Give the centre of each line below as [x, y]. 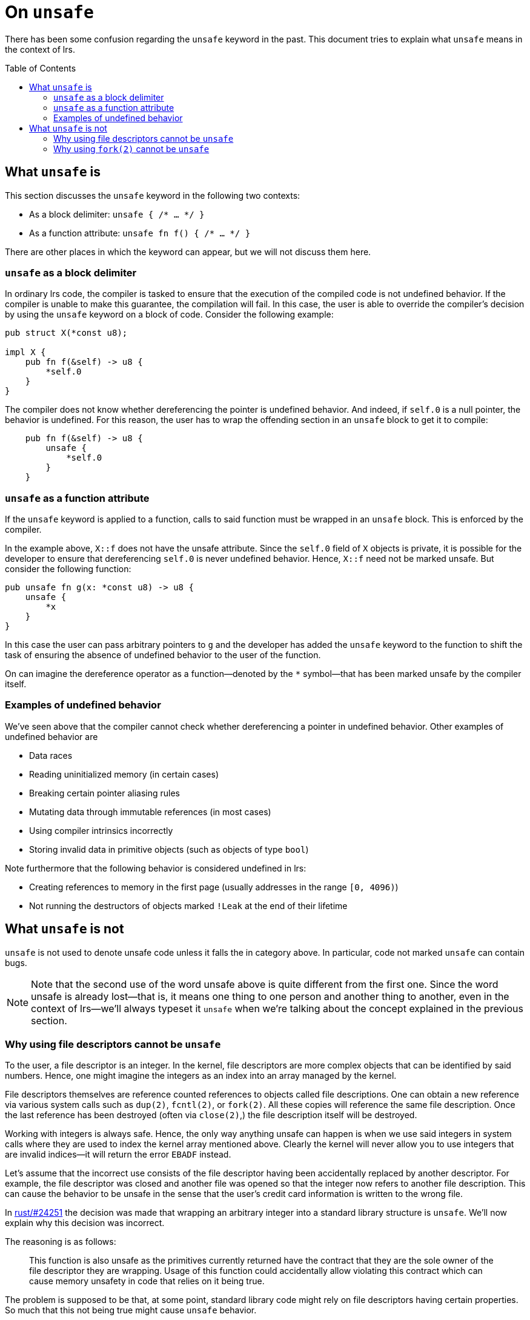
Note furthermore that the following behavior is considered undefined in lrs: [156, 868]
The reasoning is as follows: [61, 1242]
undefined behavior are [51, 736]
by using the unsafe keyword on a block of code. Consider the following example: [169, 315]
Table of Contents [41, 68]
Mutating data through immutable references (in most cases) [150, 812]
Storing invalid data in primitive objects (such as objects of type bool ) [169, 849]
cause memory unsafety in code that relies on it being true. [147, 1281]
